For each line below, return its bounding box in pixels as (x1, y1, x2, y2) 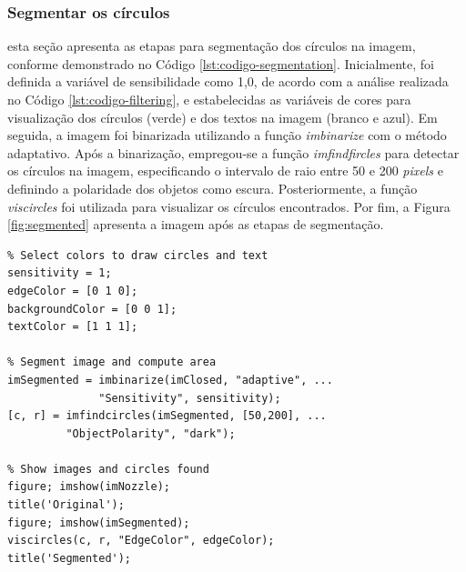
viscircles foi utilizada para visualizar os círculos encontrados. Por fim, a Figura (7, 196, 451, 216)
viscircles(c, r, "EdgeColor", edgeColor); (7, 534, 275, 547)
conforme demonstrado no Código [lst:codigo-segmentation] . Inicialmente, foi (7, 54, 434, 73)
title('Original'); (7, 498, 125, 512)
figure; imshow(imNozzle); (7, 480, 170, 494)
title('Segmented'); (7, 551, 132, 565)
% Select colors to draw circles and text (7, 248, 268, 262)
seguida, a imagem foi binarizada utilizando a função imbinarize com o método (7, 125, 447, 145)
